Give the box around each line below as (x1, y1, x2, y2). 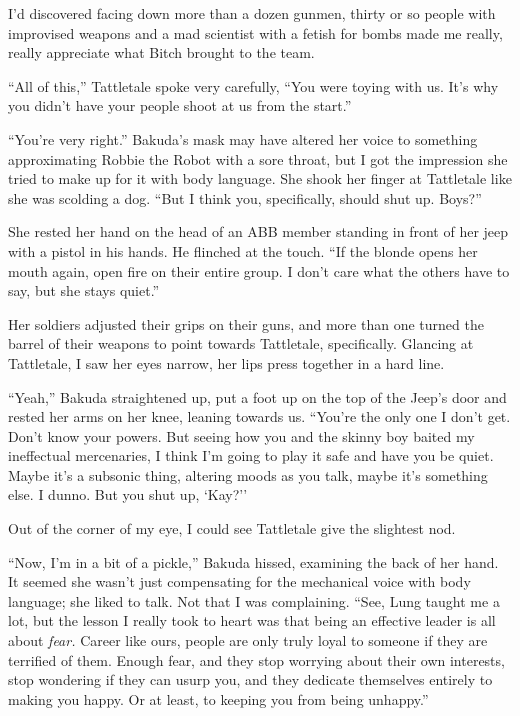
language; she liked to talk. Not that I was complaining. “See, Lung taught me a (8, 590, 500, 611)
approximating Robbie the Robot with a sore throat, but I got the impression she (8, 148, 508, 169)
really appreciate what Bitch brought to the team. (8, 42, 315, 63)
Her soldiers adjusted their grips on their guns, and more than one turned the (8, 313, 484, 334)
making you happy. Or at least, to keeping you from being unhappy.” (8, 688, 429, 709)
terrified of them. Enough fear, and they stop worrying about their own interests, (8, 649, 505, 670)
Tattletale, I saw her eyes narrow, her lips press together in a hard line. (8, 352, 445, 373)
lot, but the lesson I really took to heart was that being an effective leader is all (8, 610, 496, 631)
